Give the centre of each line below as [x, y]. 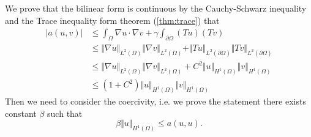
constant [21, 113]
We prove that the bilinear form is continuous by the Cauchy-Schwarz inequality [156, 8]
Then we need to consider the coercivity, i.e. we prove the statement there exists [155, 101]
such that [65, 113]
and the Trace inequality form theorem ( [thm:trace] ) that [112, 20]
